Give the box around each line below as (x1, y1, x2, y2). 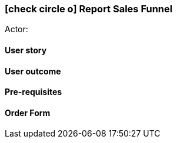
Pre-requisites (5, 87, 62, 97)
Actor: (5, 24, 28, 35)
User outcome (5, 66, 61, 76)
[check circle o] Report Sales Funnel (5, 3, 173, 15)
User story (5, 45, 47, 55)
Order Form (5, 107, 51, 118)
